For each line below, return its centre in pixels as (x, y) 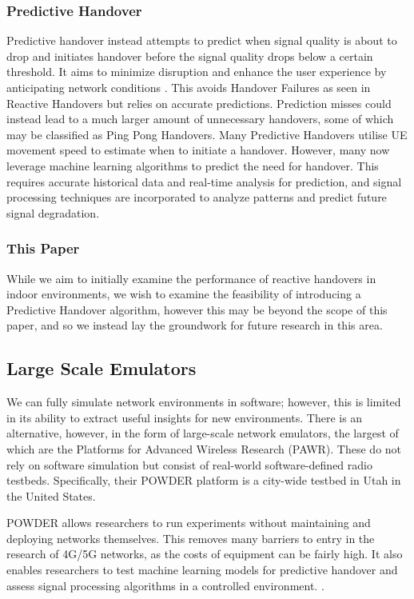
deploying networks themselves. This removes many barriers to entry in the (191, 538)
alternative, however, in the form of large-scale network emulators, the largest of (203, 433)
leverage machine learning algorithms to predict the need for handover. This (193, 165)
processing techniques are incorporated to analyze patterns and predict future (197, 197)
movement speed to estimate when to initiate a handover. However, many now (198, 150)
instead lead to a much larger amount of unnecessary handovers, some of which (200, 119)
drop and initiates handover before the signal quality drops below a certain (190, 56)
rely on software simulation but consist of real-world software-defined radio (189, 464)
